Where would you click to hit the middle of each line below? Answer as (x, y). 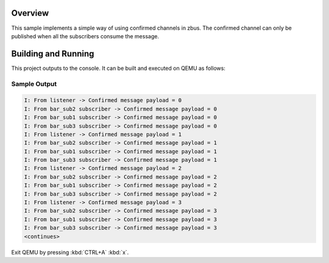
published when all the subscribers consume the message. (85, 36)
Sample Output (34, 84)
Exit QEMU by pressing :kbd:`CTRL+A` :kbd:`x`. (70, 252)
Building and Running (53, 54)
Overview (30, 13)
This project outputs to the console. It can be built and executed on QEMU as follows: (118, 68)
